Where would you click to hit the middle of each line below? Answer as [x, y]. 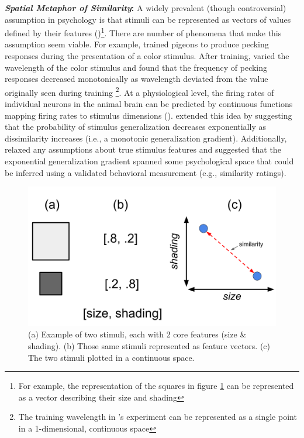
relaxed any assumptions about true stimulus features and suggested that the [143, 149]
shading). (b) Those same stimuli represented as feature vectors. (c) [149, 345]
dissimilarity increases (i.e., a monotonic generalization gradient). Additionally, [146, 138]
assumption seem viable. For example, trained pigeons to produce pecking [137, 44]
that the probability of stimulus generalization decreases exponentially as [135, 127]
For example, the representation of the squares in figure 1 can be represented [156, 386]
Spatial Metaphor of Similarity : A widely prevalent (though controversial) [146, 8]
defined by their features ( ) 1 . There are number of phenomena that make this [143, 32]
